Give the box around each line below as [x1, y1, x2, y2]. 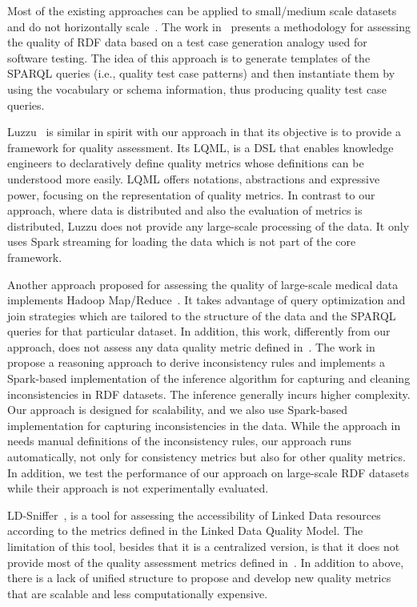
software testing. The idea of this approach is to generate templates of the [7, 49, 371, 66]
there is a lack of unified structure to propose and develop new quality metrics [7, 569, 391, 586]
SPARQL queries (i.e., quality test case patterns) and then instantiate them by [7, 65, 395, 82]
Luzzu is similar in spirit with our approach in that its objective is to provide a [7, 123, 401, 140]
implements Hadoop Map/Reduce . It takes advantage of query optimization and [7, 291, 406, 308]
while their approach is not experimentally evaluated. [7, 480, 269, 496]
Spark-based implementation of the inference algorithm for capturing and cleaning [7, 370, 411, 387]
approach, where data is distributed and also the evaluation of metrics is [7, 202, 363, 219]
